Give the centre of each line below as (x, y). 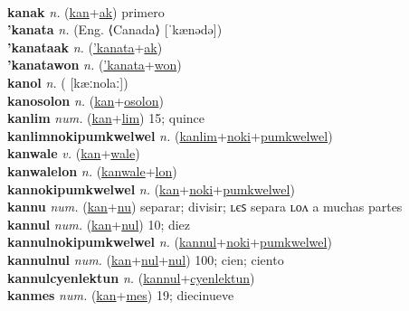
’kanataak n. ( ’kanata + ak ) (85, 47)
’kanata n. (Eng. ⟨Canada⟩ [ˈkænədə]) (115, 29)
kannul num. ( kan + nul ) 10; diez (99, 224)
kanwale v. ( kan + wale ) (74, 153)
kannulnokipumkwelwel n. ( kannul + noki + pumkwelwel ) (170, 242)
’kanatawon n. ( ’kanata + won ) (95, 65)
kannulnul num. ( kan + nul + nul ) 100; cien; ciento (146, 259)
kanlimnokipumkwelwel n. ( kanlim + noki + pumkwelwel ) (170, 135)
